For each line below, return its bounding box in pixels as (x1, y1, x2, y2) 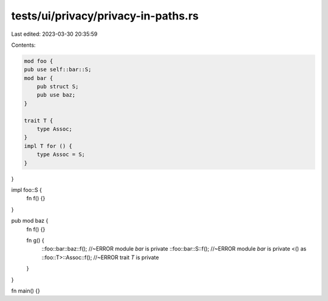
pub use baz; (36, 92, 76, 98)
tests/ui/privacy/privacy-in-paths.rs (11, 9, 199, 22)
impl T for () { (24, 143, 73, 149)
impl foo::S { (11, 186, 43, 194)
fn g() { (26, 237, 45, 244)
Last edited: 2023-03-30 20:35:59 (11, 30, 98, 38)
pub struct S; (36, 83, 79, 90)
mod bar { (24, 75, 53, 81)
